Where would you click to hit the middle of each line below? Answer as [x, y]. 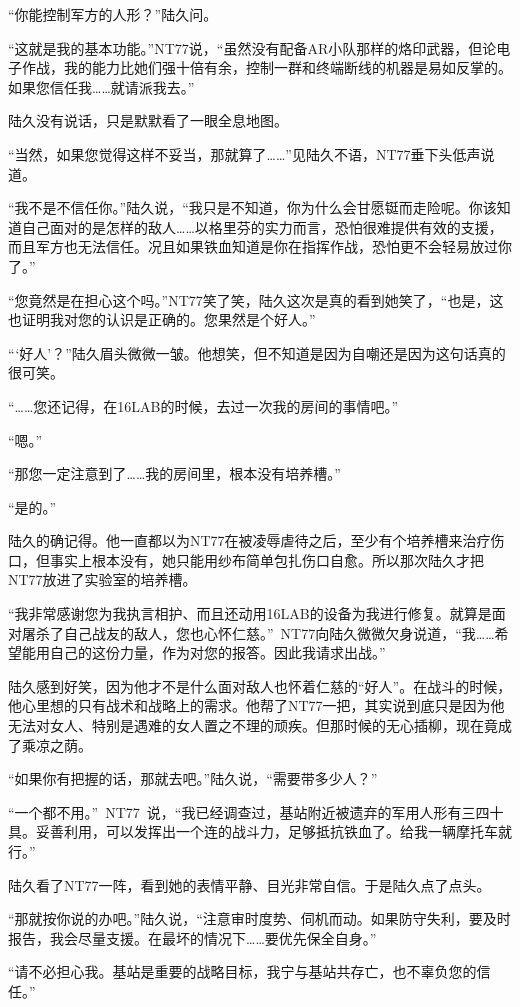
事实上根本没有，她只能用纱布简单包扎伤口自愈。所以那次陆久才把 [266, 559]
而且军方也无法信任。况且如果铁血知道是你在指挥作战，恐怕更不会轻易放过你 [260, 246]
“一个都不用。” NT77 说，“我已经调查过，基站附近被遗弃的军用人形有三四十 [256, 811]
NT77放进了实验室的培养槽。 [102, 579]
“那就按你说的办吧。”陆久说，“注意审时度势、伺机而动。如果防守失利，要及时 [259, 918]
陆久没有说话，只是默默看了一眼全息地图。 [148, 120]
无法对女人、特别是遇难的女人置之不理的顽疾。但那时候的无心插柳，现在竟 [253, 725]
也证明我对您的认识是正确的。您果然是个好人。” [162, 319]
